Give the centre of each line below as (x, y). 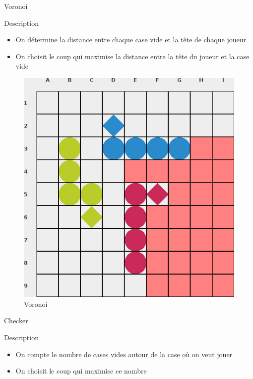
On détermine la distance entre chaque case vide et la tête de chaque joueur (131, 40)
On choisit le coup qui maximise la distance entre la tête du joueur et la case (132, 56)
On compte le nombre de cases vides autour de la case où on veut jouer (124, 354)
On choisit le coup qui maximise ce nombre (81, 371)
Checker (16, 321)
